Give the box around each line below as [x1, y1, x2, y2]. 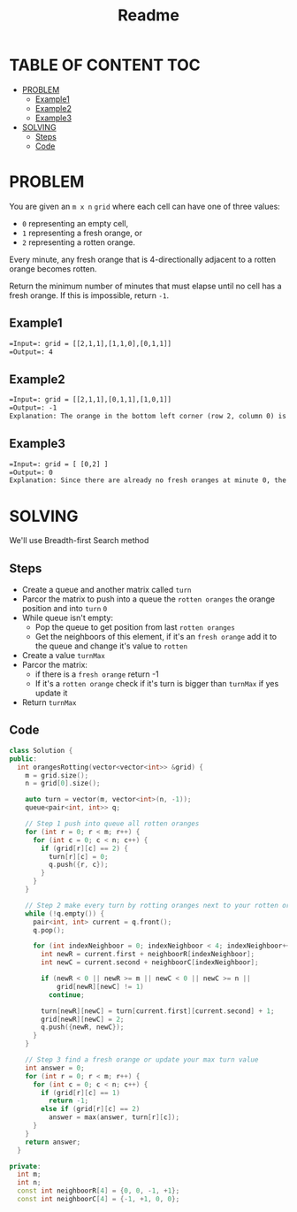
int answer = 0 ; [25, 1063, 86, 1072]
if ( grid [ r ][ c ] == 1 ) [41, 1088, 121, 1097]
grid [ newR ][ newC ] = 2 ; [41, 1015, 125, 1024]
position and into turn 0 [21, 603, 108, 614]
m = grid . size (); [25, 771, 89, 779]
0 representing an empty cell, [21, 218, 129, 228]
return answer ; [25, 1138, 81, 1147]
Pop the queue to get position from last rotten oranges [34, 622, 236, 633]
